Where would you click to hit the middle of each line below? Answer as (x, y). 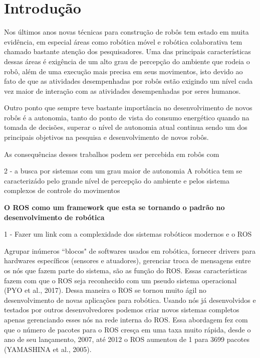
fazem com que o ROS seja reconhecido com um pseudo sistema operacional (120, 280)
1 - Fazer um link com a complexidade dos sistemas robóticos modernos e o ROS (128, 234)
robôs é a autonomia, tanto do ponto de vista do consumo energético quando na (127, 117)
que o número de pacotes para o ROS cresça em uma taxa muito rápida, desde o (127, 329)
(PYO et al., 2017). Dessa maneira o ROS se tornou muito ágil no (105, 290)
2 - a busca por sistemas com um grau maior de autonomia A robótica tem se (123, 171)
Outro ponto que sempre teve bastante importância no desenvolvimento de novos (128, 108)
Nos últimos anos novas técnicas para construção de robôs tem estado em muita (126, 32)
